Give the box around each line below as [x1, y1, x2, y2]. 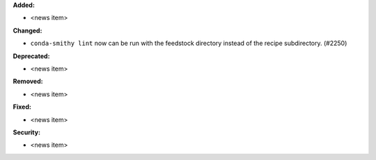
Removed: [13, 77, 43, 86]
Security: [13, 128, 41, 136]
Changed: [13, 26, 42, 35]
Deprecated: [13, 52, 50, 60]
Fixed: [13, 103, 31, 111]
